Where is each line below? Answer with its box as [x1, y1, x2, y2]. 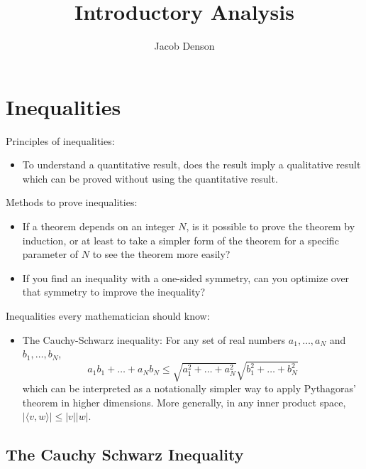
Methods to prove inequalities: [6, 195, 138, 210]
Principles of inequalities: [6, 133, 115, 148]
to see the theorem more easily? [92, 247, 231, 262]
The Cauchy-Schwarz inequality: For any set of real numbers [22, 332, 286, 347]
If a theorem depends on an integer [22, 219, 175, 234]
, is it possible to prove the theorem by [186, 219, 355, 234]
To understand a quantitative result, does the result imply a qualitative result [22, 157, 361, 172]
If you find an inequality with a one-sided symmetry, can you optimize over [22, 270, 350, 285]
